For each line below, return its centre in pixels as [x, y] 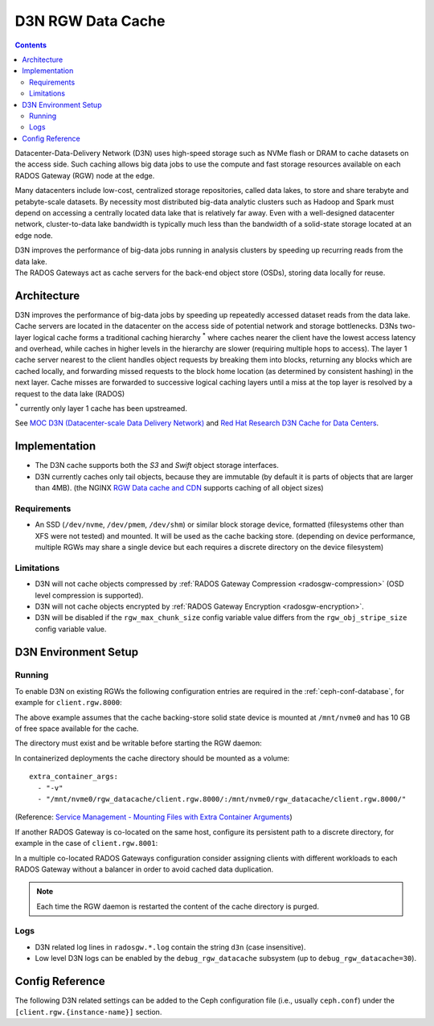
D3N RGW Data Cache [90, 21]
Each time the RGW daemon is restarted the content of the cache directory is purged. [178, 906]
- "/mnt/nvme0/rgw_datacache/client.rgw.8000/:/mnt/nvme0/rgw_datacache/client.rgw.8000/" [222, 799]
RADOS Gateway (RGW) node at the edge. [85, 175]
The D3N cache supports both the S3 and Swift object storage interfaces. [157, 466]
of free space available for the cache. [77, 728]
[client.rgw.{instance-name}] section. [88, 1012]
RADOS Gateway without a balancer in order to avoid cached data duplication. [144, 869]
